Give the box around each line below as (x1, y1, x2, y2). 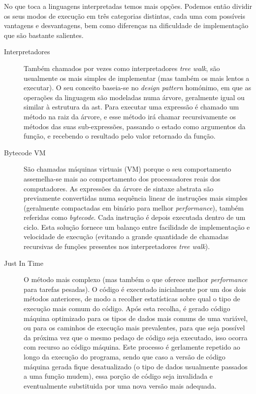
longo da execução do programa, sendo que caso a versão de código (24, 352, 225, 361)
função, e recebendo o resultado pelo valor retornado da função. (24, 131, 216, 141)
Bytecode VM (4, 147, 46, 157)
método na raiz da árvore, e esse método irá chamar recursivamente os (24, 111, 236, 121)
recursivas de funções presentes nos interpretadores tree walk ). (24, 241, 210, 251)
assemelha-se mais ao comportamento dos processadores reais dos (24, 173, 221, 183)
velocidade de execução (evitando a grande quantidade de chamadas (24, 231, 229, 242)
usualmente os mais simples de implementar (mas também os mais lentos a (24, 72, 250, 83)
